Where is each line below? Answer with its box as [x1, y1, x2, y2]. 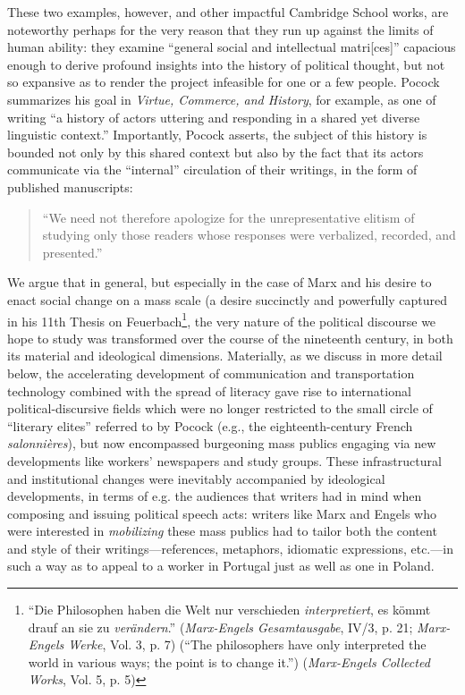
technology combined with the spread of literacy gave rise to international [7, 381, 411, 400]
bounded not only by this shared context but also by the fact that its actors [7, 142, 424, 161]
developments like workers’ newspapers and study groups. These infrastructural [7, 451, 442, 470]
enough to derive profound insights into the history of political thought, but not [7, 55, 445, 73]
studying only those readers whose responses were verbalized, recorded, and [42, 225, 456, 244]
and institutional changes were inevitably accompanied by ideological [7, 469, 385, 487]
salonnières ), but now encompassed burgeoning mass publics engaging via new [7, 434, 436, 453]
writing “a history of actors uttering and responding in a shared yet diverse [7, 107, 420, 126]
